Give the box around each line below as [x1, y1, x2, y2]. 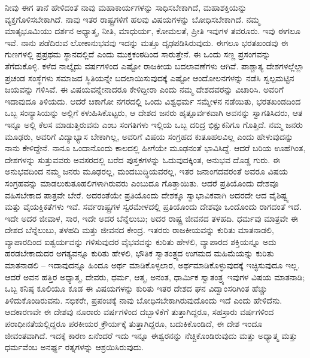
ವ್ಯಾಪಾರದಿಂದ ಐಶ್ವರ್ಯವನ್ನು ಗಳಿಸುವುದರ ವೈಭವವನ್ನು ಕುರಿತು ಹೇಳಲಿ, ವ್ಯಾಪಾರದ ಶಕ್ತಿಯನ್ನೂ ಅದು [5, 235, 276, 247]
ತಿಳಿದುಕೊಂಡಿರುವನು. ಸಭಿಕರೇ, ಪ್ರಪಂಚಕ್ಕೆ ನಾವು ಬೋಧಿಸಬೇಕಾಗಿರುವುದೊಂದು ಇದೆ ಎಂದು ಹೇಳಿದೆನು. [5, 293, 282, 306]
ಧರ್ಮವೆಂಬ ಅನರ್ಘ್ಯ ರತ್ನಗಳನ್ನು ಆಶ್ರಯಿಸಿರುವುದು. [5, 341, 144, 353]
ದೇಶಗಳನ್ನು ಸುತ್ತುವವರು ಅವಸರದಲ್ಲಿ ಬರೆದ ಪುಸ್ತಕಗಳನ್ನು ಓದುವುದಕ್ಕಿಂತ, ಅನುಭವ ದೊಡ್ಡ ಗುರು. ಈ [5, 153, 280, 166]
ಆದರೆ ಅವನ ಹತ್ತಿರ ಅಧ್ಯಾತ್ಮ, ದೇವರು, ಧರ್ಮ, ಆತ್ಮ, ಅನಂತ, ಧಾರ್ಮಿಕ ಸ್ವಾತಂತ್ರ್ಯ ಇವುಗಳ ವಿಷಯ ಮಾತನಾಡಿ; [5, 270, 305, 283]
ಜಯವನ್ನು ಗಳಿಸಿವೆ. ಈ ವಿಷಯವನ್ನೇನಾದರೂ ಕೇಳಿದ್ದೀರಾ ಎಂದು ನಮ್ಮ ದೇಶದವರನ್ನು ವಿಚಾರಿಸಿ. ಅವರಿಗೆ [5, 83, 284, 96]
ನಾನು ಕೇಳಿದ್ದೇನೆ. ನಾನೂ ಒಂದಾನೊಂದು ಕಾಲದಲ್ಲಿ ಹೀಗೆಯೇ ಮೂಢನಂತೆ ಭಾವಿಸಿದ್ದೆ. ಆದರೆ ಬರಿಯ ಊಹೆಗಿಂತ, [5, 142, 306, 154]
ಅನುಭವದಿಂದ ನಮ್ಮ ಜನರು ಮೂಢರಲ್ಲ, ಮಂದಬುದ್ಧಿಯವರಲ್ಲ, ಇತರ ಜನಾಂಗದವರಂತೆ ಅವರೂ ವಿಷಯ [5, 165, 288, 178]
